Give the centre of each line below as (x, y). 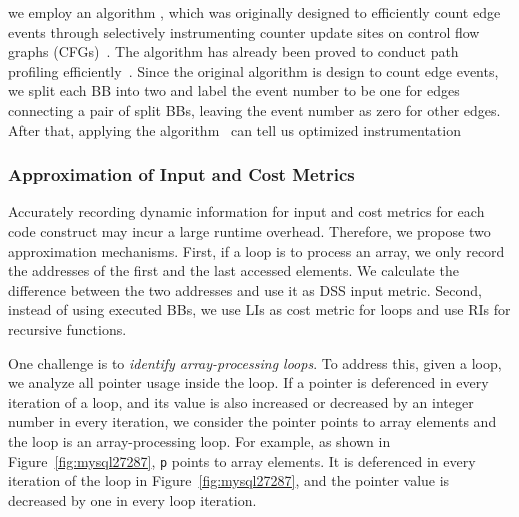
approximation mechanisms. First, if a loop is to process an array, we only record (256, 250)
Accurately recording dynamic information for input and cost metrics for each (246, 211)
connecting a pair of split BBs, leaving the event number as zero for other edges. (254, 109)
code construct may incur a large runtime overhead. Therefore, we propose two (249, 230)
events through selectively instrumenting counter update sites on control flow (244, 31)
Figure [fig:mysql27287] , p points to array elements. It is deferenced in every (242, 460)
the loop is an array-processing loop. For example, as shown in (199, 440)
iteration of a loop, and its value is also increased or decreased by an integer (241, 401)
